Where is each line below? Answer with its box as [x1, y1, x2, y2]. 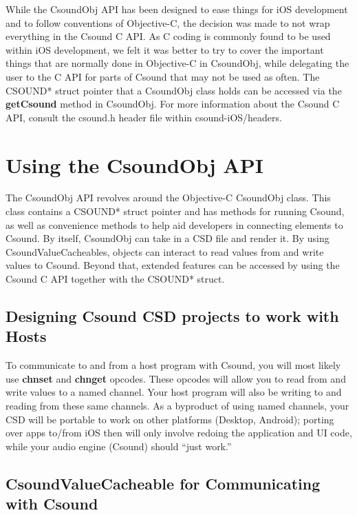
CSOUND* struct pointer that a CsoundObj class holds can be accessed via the [6, 83, 342, 97]
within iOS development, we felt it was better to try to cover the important [6, 42, 324, 57]
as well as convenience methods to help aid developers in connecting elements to [6, 217, 343, 232]
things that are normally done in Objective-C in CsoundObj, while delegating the [6, 56, 349, 70]
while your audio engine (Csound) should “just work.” [6, 438, 232, 453]
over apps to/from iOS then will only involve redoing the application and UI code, [6, 425, 352, 440]
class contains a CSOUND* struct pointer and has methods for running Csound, [6, 204, 345, 219]
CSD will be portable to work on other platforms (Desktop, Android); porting [6, 412, 334, 426]
